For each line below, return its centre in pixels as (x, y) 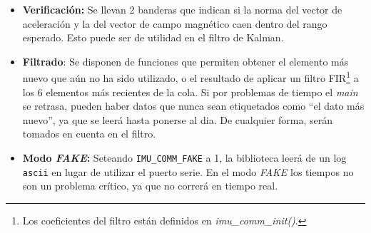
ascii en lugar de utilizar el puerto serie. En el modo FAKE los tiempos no (188, 171)
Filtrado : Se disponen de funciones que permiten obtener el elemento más (185, 61)
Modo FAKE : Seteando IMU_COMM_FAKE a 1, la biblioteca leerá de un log (184, 157)
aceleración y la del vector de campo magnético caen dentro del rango (175, 23)
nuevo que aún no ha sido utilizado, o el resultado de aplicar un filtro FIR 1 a (190, 77)
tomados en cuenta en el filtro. (89, 134)
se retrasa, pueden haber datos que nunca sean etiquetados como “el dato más (193, 106)
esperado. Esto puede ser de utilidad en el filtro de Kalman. (153, 37)
